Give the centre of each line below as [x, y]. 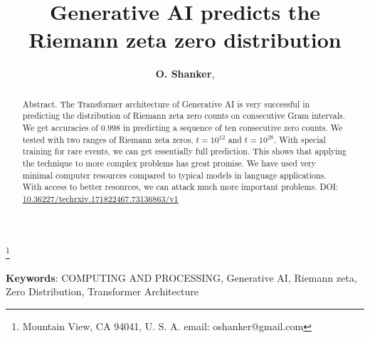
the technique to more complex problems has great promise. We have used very [169, 163]
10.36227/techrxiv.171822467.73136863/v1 [100, 198]
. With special [300, 139]
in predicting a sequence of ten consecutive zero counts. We [233, 128]
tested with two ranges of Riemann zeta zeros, [108, 139]
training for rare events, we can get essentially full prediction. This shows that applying [184, 151]
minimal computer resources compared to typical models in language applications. [174, 175]
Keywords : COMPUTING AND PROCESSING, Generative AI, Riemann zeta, [181, 277]
